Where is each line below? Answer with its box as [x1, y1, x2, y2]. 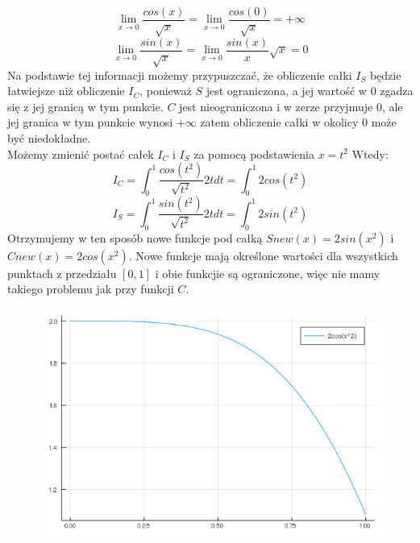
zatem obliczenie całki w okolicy [200, 114, 359, 131]
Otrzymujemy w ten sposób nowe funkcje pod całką [7, 229, 263, 246]
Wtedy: [351, 145, 389, 162]
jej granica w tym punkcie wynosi [7, 114, 173, 131]
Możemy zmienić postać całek [7, 145, 154, 162]
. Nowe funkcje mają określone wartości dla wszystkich [128, 247, 398, 263]
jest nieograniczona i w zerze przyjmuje [179, 97, 373, 114]
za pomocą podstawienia [193, 145, 314, 162]
